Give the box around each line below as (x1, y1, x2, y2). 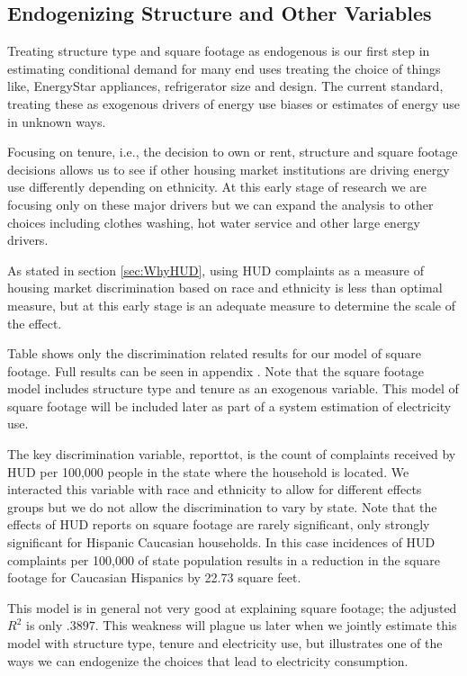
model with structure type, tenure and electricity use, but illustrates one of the (7, 634, 443, 653)
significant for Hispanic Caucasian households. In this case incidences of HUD (7, 533, 436, 552)
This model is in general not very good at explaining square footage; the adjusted (7, 598, 457, 617)
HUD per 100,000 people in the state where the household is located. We (7, 462, 409, 481)
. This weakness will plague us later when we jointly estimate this (94, 616, 457, 635)
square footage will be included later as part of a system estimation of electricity (7, 396, 452, 415)
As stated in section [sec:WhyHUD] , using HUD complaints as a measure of (7, 260, 425, 279)
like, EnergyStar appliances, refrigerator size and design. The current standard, (7, 77, 444, 95)
